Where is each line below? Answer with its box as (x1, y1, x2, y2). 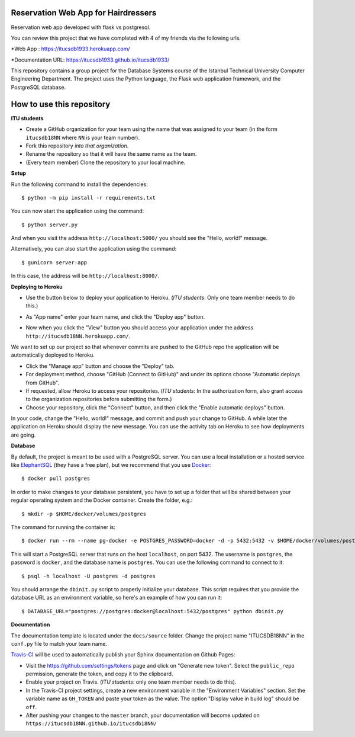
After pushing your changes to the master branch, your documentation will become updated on (25, 712, 260, 719)
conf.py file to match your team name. (11, 640, 108, 647)
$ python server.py (21, 221, 78, 228)
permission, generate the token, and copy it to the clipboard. (25, 670, 173, 678)
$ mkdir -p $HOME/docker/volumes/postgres (21, 510, 147, 517)
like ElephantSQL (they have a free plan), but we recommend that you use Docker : (11, 462, 211, 469)
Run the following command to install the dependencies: (11, 181, 148, 188)
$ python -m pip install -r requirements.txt (21, 194, 156, 201)
